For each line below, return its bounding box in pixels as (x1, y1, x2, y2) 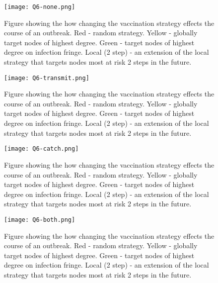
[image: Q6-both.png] (4, 216, 75, 223)
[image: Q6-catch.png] (4, 145, 79, 153)
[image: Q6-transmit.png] (4, 74, 89, 82)
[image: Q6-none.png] (4, 3, 75, 10)
